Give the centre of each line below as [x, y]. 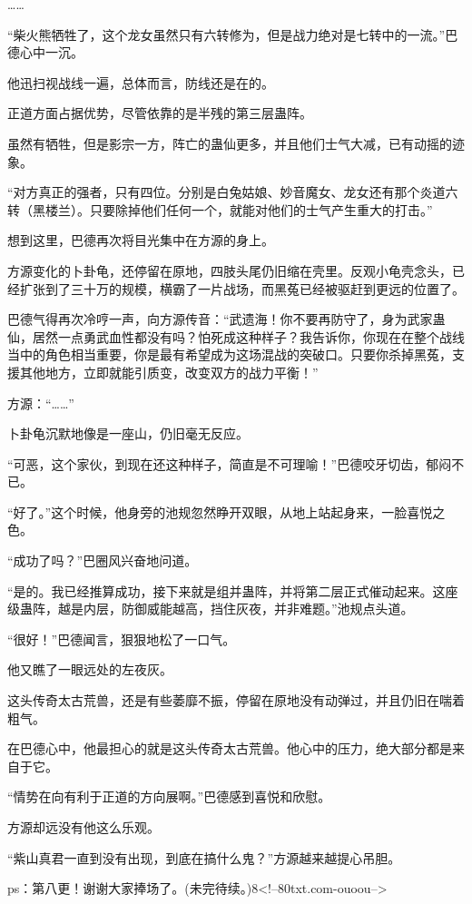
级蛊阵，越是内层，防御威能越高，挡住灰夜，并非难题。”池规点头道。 [211, 609]
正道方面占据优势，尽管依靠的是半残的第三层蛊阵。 [160, 113]
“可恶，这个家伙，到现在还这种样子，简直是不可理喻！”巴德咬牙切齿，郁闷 [230, 463]
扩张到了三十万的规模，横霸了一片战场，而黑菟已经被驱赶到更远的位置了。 [242, 288]
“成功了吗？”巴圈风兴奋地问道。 [103, 560]
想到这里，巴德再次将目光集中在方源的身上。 [141, 240]
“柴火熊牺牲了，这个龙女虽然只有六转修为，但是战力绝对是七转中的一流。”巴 [233, 34]
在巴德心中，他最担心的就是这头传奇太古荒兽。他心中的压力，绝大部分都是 [230, 748]
